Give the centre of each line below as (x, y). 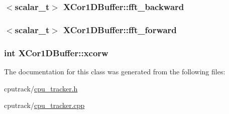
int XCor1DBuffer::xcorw (56, 52)
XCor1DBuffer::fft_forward (120, 29)
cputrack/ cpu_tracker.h (41, 88)
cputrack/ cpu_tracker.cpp (44, 105)
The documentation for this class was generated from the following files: (115, 71)
